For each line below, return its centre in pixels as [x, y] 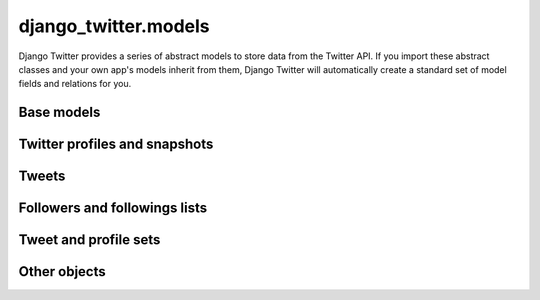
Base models [59, 112]
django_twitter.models [114, 26]
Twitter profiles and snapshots [116, 144]
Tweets [42, 176]
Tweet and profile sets [89, 240]
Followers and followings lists [113, 208]
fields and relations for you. [75, 84]
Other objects [62, 271]
